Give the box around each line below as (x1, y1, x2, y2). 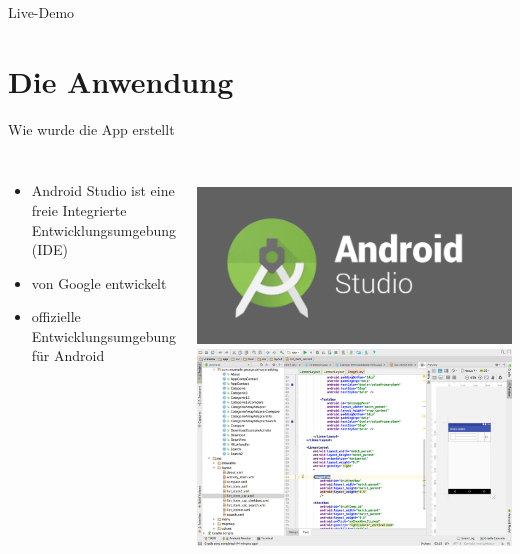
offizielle (31, 306, 81, 327)
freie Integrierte (31, 199, 127, 220)
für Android (31, 345, 105, 366)
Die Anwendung (8, 60, 234, 101)
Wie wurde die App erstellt (8, 118, 175, 139)
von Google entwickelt (31, 272, 167, 293)
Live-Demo (8, 2, 75, 22)
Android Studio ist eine (31, 180, 175, 201)
